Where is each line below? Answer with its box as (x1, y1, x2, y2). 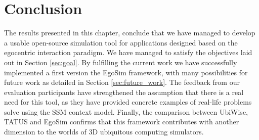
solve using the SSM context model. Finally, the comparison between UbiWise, (4, 106, 248, 117)
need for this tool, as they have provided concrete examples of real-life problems (4, 97, 252, 107)
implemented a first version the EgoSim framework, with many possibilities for (4, 67, 248, 77)
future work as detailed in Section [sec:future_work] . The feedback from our (4, 77, 240, 87)
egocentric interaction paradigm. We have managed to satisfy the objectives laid (4, 47, 252, 58)
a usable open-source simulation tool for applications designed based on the (4, 37, 238, 48)
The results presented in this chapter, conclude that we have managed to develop (4, 27, 255, 38)
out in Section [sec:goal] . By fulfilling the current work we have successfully (4, 57, 237, 67)
